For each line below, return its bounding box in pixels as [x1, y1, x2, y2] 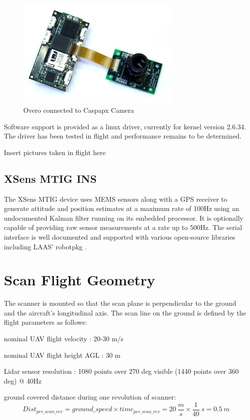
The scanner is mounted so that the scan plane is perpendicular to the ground [4, 298, 236, 308]
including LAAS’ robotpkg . [4, 241, 87, 251]
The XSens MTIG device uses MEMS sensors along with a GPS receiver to [4, 193, 228, 204]
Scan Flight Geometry [4, 270, 155, 290]
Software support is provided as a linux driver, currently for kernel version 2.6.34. [4, 121, 246, 131]
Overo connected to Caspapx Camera [23, 105, 134, 115]
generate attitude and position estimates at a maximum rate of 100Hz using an [4, 203, 239, 213]
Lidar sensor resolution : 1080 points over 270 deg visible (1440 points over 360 [4, 366, 239, 376]
